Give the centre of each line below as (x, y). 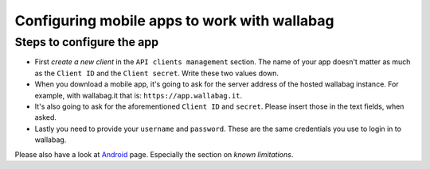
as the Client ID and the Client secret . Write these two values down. (156, 73)
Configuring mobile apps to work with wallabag (174, 21)
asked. (46, 117)
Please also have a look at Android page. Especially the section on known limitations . (154, 154)
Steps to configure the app (87, 42)
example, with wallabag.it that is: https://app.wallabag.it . (139, 95)
